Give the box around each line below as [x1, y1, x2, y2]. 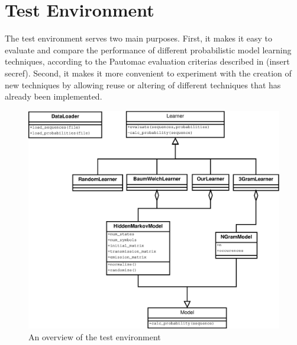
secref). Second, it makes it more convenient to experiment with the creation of [5, 66, 292, 79]
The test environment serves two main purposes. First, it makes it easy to [5, 32, 273, 44]
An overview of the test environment [28, 330, 161, 343]
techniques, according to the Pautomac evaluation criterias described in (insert [5, 55, 290, 68]
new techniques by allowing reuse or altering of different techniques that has [5, 78, 281, 91]
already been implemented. [5, 90, 102, 103]
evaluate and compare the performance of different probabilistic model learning [5, 43, 292, 56]
